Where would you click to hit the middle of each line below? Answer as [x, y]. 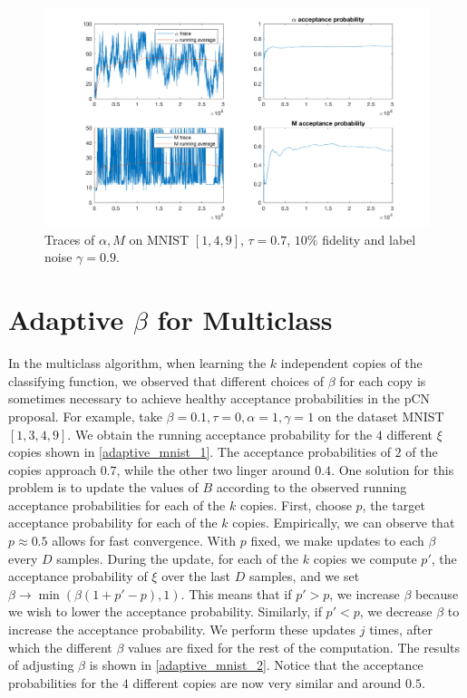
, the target [394, 504]
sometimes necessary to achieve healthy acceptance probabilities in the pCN [219, 398]
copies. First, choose [296, 504]
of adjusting [41, 665]
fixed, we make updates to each [337, 541]
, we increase [365, 593]
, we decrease [396, 611]
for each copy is [383, 380]
